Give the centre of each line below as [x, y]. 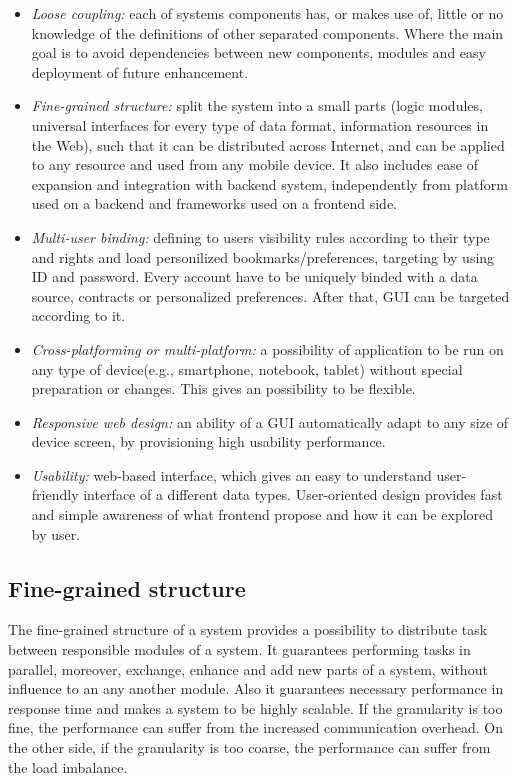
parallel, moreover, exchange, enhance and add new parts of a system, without [248, 668]
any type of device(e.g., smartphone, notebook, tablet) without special [247, 368]
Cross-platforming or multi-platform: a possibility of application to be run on [267, 348]
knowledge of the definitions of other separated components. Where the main [267, 32]
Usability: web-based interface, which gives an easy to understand [231, 474]
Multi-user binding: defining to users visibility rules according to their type [260, 236]
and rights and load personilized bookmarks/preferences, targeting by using [263, 256]
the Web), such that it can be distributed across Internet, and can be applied [268, 144]
